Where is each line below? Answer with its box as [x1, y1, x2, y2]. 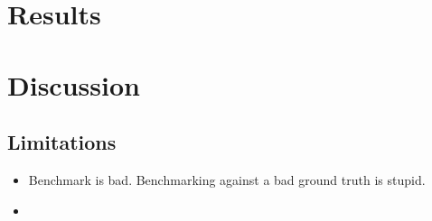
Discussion [7, 66, 140, 103]
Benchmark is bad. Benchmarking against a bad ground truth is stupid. [28, 170, 426, 189]
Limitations [7, 128, 117, 156]
